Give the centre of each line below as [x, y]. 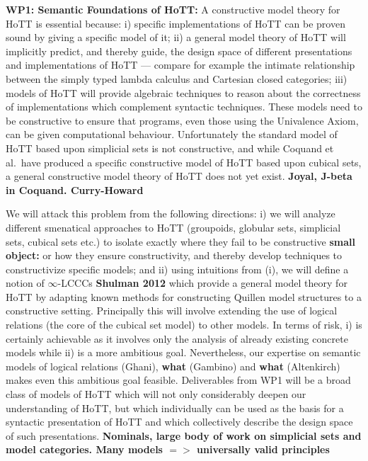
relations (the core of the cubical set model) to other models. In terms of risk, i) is [184, 325]
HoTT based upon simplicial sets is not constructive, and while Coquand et [170, 148]
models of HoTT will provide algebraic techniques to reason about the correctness [183, 92]
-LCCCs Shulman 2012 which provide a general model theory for [202, 283]
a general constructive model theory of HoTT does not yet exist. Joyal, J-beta [179, 176]
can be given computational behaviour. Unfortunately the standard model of [172, 134]
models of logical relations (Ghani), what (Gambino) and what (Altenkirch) [173, 366]
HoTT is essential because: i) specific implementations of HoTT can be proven [176, 23]
